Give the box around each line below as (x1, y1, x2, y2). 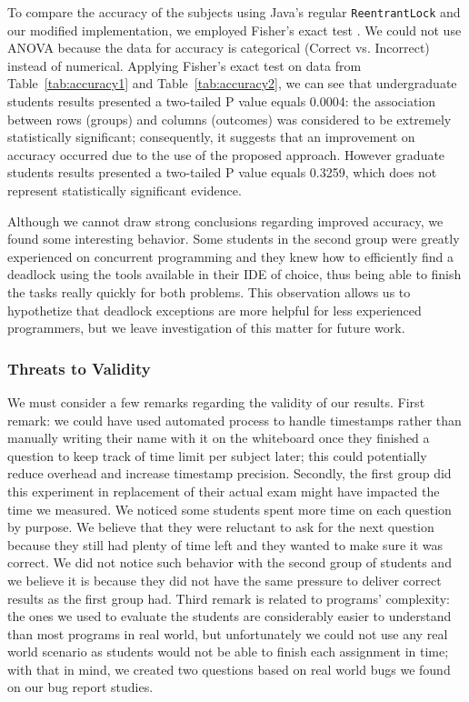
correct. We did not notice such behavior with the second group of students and (7, 553, 452, 572)
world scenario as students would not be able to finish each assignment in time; (7, 642, 449, 661)
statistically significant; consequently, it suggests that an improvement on (7, 127, 415, 146)
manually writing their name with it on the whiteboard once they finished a (7, 428, 430, 447)
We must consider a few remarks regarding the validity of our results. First (7, 392, 425, 411)
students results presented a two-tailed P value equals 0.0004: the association (7, 92, 436, 111)
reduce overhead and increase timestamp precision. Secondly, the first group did (7, 464, 452, 483)
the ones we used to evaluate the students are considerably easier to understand (7, 607, 452, 626)
